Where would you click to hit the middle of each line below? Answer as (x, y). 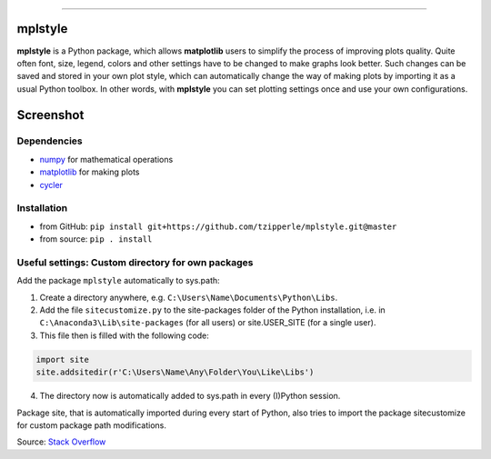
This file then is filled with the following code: (124, 335)
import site (63, 359)
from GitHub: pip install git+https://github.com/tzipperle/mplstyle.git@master (218, 226)
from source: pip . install (96, 239)
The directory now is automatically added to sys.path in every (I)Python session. (190, 396)
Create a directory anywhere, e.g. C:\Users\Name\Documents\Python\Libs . (189, 297)
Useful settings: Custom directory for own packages (135, 262)
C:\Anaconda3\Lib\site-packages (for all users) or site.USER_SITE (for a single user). (208, 323)
